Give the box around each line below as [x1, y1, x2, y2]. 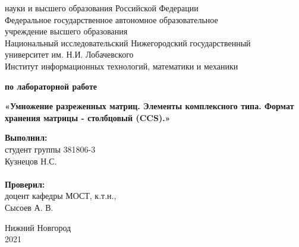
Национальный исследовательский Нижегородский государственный [5, 36, 251, 49]
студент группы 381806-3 [5, 142, 96, 155]
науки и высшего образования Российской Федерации [5, 2, 199, 14]
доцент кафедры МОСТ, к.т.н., [5, 189, 117, 202]
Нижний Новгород [5, 221, 71, 233]
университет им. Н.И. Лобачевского [5, 48, 134, 61]
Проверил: [5, 178, 45, 190]
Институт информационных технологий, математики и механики [5, 59, 238, 72]
